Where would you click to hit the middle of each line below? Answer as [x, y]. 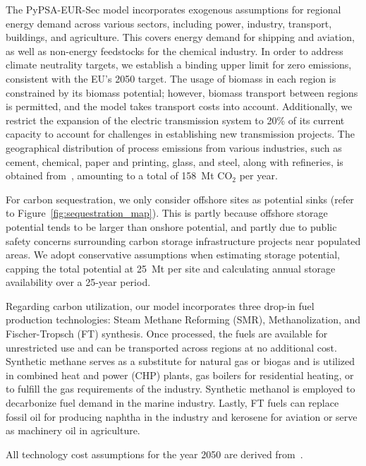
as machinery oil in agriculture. [73, 430]
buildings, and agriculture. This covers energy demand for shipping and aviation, [180, 37]
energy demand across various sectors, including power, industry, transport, [169, 23]
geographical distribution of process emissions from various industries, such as [174, 147]
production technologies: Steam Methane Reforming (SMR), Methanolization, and [183, 319]
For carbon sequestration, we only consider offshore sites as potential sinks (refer [180, 199]
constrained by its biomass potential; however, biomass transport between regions [182, 92]
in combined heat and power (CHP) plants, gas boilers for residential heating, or [180, 375]
